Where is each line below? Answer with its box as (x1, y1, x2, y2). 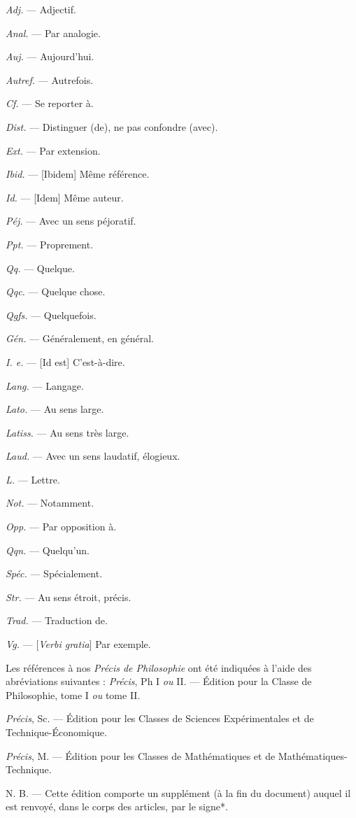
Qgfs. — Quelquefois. (6, 307, 97, 322)
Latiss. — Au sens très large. (6, 425, 129, 439)
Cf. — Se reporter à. (6, 96, 94, 111)
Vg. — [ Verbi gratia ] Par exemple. (6, 637, 151, 651)
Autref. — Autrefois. (6, 72, 94, 87)
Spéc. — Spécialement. (6, 566, 103, 581)
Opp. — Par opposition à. (6, 519, 117, 534)
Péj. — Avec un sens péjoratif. (6, 213, 136, 228)
